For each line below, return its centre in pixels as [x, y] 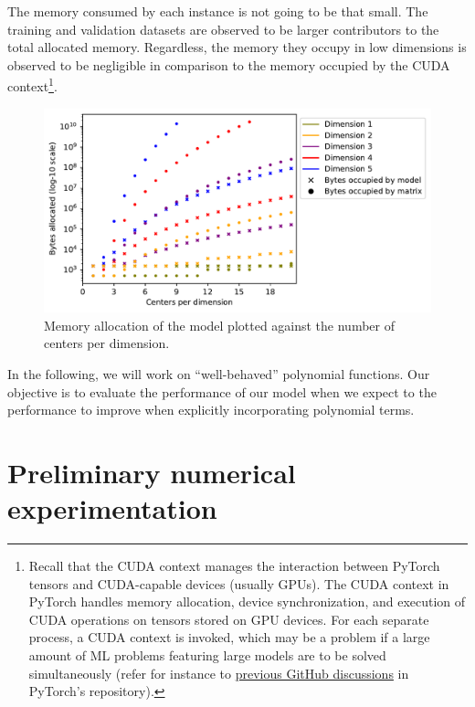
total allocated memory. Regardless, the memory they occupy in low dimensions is [237, 47]
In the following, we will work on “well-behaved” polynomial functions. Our [219, 374]
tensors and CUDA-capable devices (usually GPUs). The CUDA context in [239, 583]
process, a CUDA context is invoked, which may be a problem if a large [229, 637]
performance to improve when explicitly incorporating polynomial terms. [211, 410]
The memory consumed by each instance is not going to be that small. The [218, 11]
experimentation [112, 508]
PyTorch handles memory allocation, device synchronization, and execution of [247, 601]
